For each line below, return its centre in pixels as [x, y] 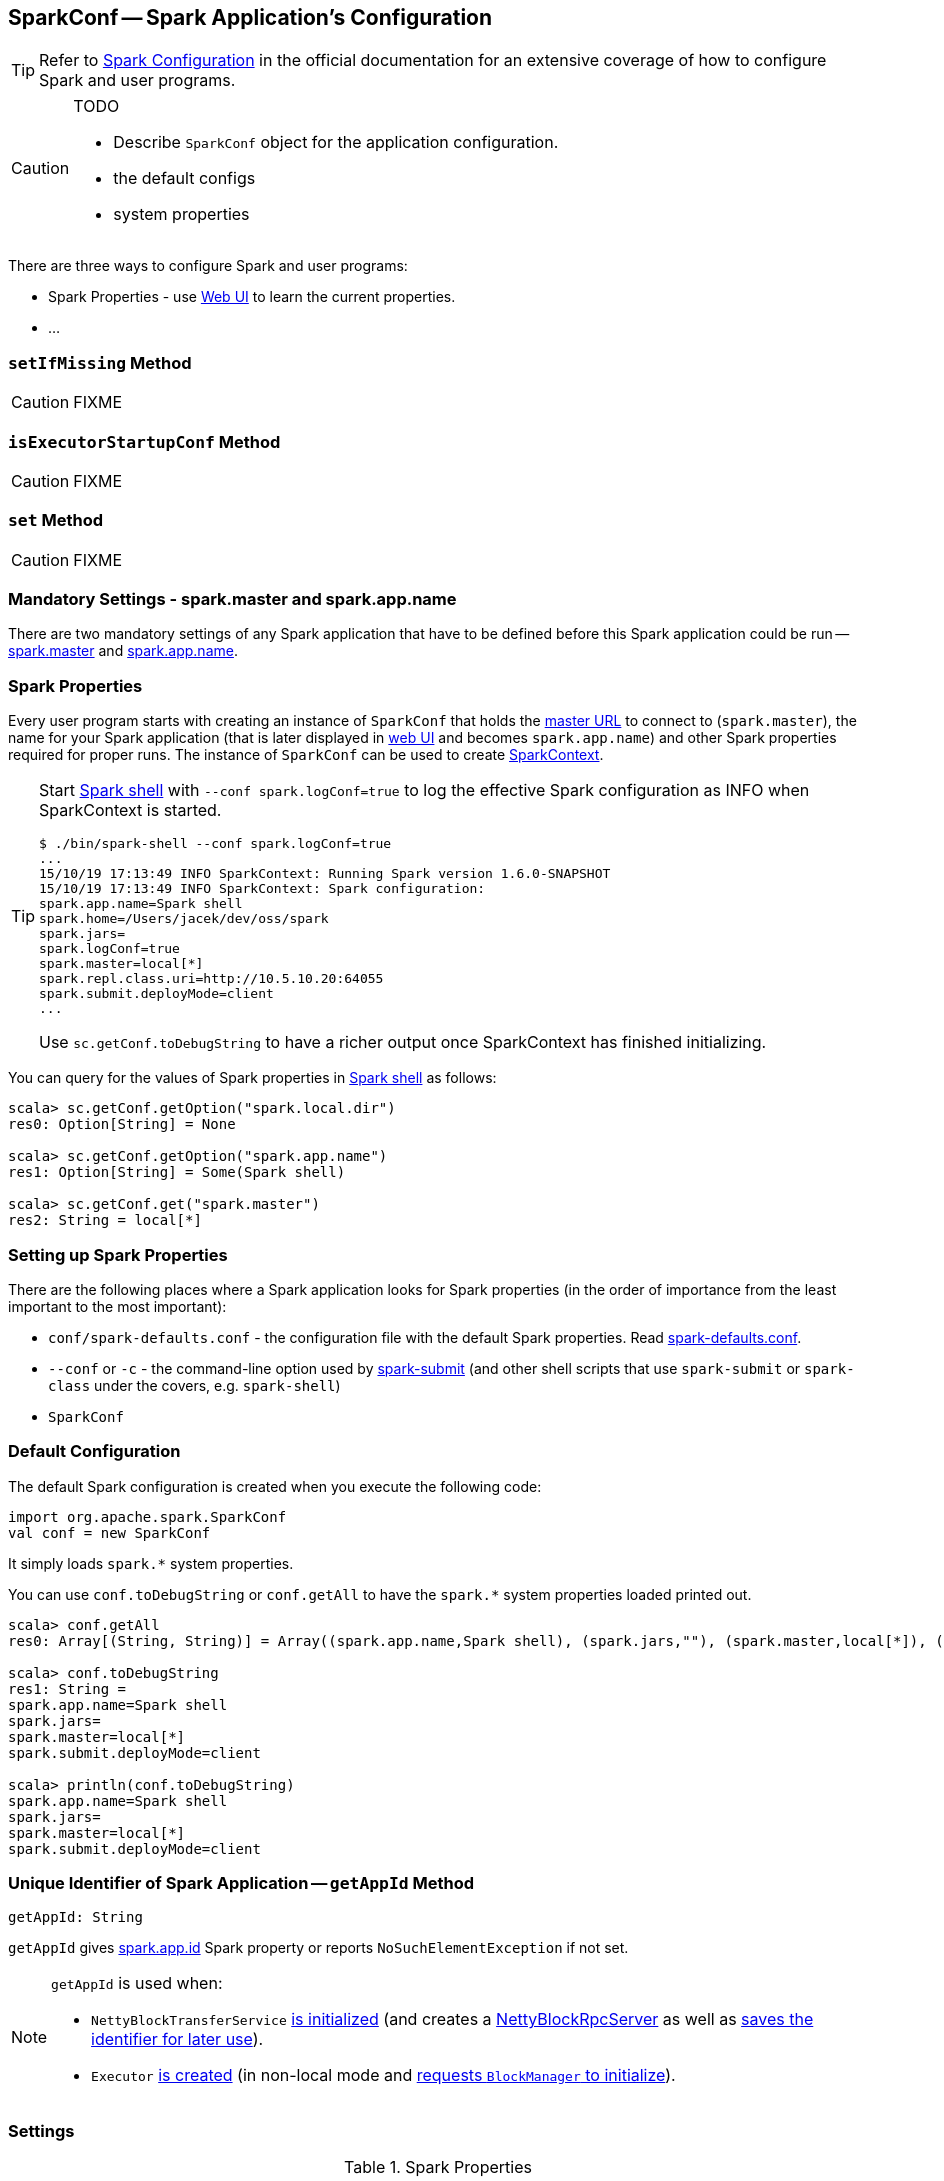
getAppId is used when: [137, 1983]
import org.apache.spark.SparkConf [147, 1516]
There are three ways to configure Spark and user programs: [208, 266]
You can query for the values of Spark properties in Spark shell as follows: [252, 1078]
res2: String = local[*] [105, 1220]
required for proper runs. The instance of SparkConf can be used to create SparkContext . [306, 755]
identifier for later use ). [177, 2039]
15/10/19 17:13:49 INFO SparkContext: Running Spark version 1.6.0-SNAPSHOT [325, 874]
